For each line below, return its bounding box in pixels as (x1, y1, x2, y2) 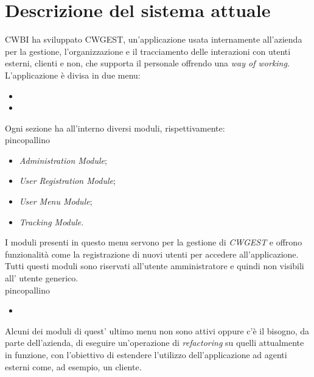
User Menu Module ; (19, 195, 92, 208)
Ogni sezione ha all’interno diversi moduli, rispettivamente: (5, 121, 225, 134)
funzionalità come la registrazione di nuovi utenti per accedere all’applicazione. (5, 247, 299, 260)
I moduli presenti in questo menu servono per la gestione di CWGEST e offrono (5, 236, 302, 248)
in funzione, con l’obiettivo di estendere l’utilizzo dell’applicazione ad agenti (5, 348, 287, 361)
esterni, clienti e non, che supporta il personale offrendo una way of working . (5, 57, 290, 69)
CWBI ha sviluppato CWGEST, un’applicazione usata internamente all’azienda (5, 33, 302, 46)
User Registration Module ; (19, 174, 116, 187)
